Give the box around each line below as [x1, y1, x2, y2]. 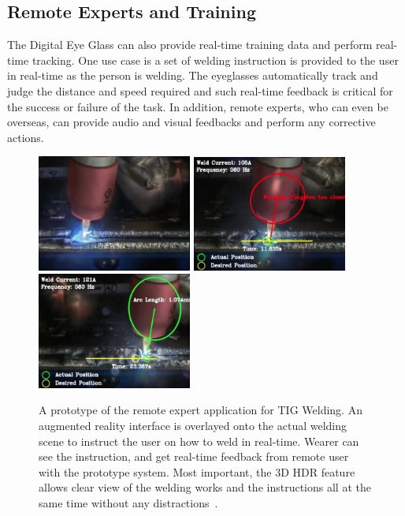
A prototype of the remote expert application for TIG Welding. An [39, 402, 362, 418]
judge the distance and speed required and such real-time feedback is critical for [7, 82, 393, 99]
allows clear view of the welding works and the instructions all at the [39, 479, 371, 495]
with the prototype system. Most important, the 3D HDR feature [39, 463, 355, 480]
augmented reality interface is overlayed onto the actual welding [39, 417, 347, 434]
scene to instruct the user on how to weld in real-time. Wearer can [39, 432, 359, 449]
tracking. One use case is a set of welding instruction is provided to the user [32, 51, 399, 68]
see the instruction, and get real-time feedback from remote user [39, 448, 349, 465]
